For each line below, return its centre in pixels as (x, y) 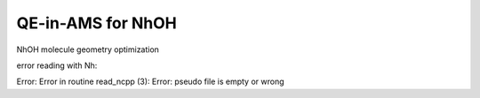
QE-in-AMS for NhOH (96, 23)
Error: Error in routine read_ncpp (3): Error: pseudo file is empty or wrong (150, 82)
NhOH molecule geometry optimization (88, 49)
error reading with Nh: (57, 65)
